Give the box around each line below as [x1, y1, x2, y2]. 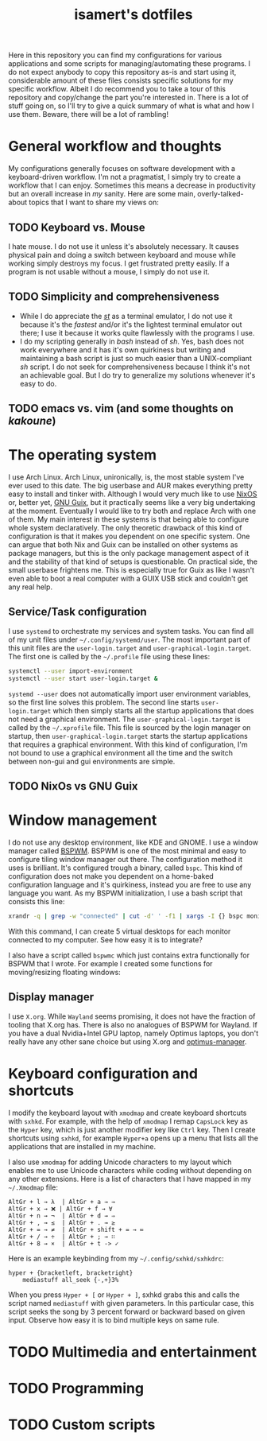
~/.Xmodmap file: [8, 1183, 58, 1192]
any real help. [8, 582, 53, 592]
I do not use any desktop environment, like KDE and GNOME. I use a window [8, 837, 258, 847]
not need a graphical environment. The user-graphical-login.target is [8, 714, 241, 724]
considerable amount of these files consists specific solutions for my [8, 76, 234, 85]
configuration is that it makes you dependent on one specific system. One [8, 531, 250, 542]
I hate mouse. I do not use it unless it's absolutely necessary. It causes [8, 241, 240, 251]
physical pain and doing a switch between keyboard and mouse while [8, 250, 236, 259]
